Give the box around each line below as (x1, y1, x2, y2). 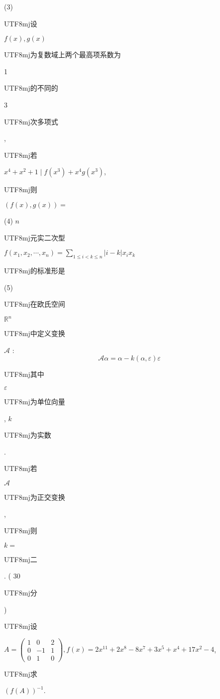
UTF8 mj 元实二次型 (4, 232, 65, 242)
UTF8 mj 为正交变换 (4, 491, 65, 502)
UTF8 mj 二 (4, 554, 37, 564)
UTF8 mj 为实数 (4, 430, 51, 440)
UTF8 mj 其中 (4, 369, 44, 379)
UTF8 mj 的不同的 (4, 83, 58, 93)
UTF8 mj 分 (4, 587, 37, 597)
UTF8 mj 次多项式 (4, 116, 58, 126)
